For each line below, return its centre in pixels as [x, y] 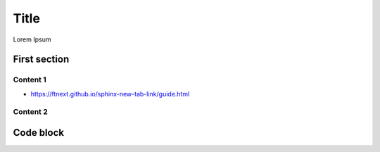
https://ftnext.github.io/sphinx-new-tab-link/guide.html [110, 94]
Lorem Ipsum [32, 39]
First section [41, 59]
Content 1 [30, 80]
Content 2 [31, 112]
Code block [39, 133]
